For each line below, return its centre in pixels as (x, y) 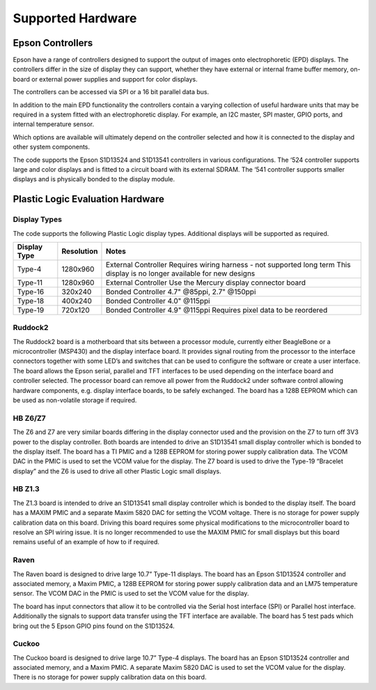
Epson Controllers (53, 43)
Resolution (80, 251)
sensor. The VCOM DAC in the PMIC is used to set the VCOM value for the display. (131, 594)
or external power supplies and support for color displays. (115, 79)
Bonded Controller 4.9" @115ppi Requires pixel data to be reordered (217, 310)
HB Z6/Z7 (30, 418)
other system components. (52, 147)
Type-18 (31, 301)
